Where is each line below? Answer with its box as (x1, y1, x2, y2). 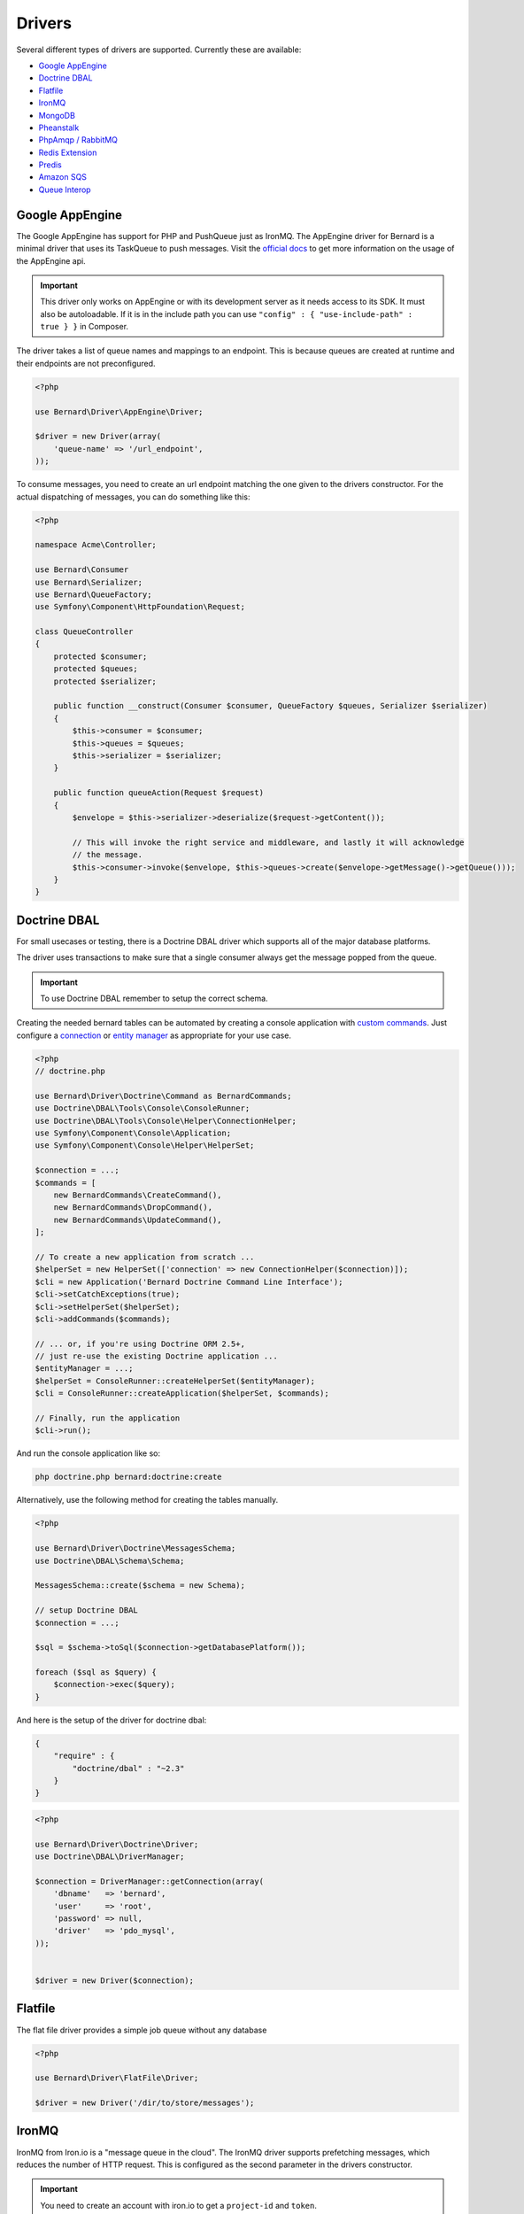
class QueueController (35, 627, 134, 637)
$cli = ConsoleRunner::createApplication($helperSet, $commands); (35, 1389, 329, 1398)
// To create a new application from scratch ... (35, 1251, 255, 1262)
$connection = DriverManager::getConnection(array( (35, 1876, 265, 1886)
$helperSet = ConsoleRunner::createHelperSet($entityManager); (35, 1375, 316, 1386)
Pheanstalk (38, 122, 80, 133)
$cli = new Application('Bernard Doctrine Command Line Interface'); (35, 1276, 343, 1287)
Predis (38, 159, 62, 170)
